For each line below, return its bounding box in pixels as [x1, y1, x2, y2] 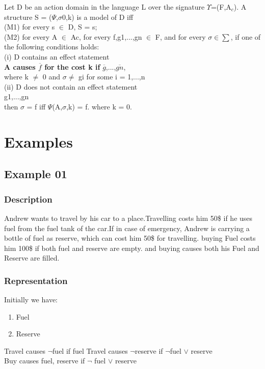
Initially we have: [4, 294, 58, 305]
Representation [4, 274, 68, 287]
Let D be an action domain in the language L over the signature [4, 2, 205, 12]
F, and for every [155, 31, 206, 42]
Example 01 [4, 166, 67, 182]
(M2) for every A [4, 31, 58, 42]
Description [4, 192, 52, 205]
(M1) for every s [4, 21, 55, 32]
